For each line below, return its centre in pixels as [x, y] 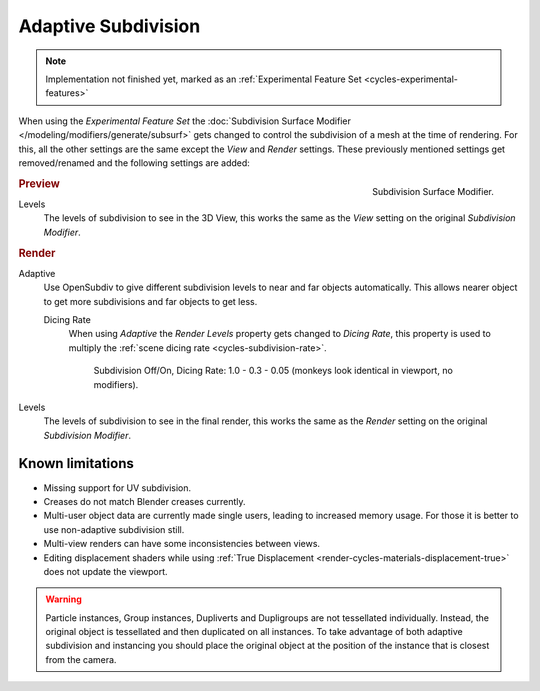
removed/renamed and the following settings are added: [134, 162]
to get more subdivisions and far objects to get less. [150, 301]
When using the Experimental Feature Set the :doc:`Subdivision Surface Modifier [185, 121]
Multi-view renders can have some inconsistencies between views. [181, 544]
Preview [39, 183]
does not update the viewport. [106, 571]
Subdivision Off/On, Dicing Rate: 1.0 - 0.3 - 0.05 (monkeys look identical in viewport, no [273, 371]
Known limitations [76, 463]
